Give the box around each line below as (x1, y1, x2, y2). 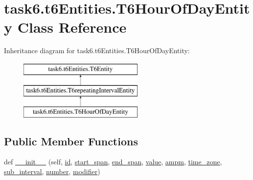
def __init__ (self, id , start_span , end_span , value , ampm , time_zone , (4, 157, 222, 167)
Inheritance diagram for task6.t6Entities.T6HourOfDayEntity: (4, 45, 190, 56)
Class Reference (17, 17, 127, 37)
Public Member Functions (4, 134, 138, 149)
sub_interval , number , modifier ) (4, 166, 100, 176)
